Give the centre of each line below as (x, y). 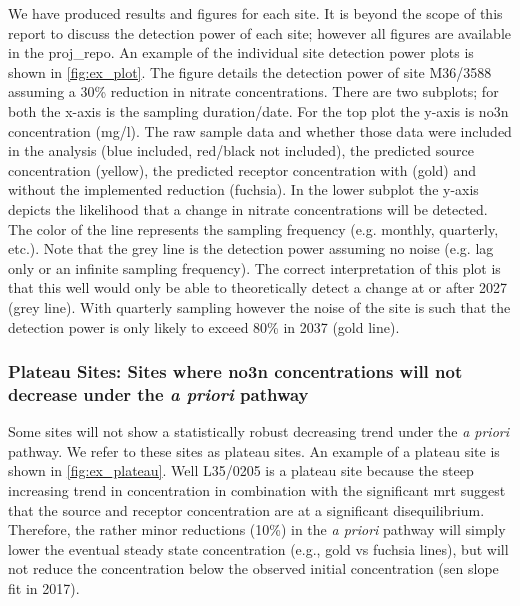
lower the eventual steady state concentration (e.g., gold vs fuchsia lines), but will (258, 548)
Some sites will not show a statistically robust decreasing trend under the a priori (259, 431)
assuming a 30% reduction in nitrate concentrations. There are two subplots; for (253, 91)
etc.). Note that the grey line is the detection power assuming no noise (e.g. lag (251, 248)
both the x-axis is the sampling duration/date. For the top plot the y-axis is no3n (258, 110)
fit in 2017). (44, 587)
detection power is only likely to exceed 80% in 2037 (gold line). (204, 326)
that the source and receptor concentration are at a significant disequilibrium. (246, 509)
